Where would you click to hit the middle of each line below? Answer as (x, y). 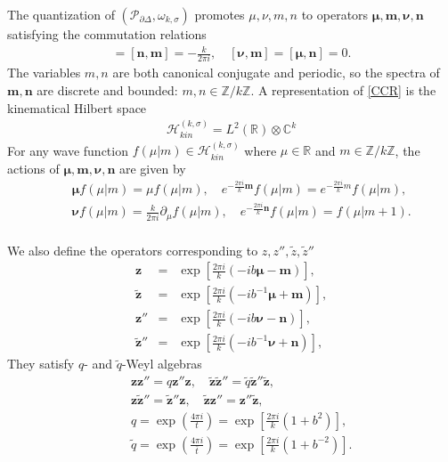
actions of (33, 168)
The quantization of (61, 14)
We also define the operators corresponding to (133, 250)
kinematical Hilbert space (77, 107)
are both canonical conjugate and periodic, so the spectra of (276, 73)
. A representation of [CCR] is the (343, 90)
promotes (220, 14)
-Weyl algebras (162, 364)
